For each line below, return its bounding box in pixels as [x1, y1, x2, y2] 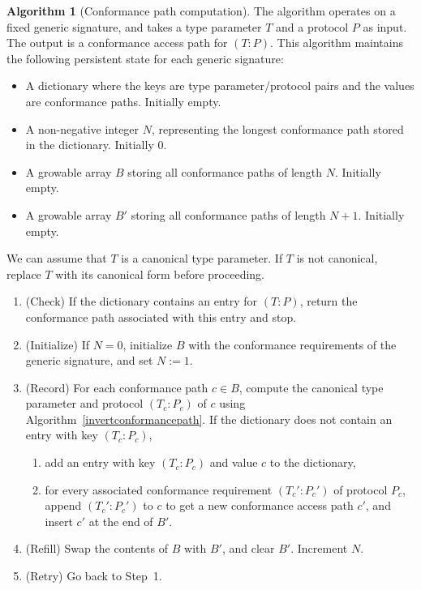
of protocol [333, 481, 388, 498]
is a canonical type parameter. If [121, 250, 283, 267]
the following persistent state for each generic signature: [6, 49, 284, 66]
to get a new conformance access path [165, 497, 354, 514]
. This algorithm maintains [270, 34, 403, 51]
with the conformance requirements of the [188, 336, 397, 353]
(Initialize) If [25, 336, 89, 353]
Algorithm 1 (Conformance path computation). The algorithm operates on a [6, 2, 396, 19]
